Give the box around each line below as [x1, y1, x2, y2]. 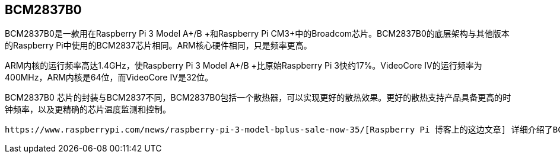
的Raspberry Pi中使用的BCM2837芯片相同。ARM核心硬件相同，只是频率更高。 [5, 40, 312, 51]
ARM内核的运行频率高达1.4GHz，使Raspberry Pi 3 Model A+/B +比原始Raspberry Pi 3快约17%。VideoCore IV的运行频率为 [5, 60, 482, 71]
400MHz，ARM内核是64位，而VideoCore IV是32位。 [5, 72, 214, 83]
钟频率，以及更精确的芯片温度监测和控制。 [5, 104, 171, 115]
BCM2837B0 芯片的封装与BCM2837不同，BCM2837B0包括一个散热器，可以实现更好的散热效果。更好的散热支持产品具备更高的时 [5, 92, 511, 103]
